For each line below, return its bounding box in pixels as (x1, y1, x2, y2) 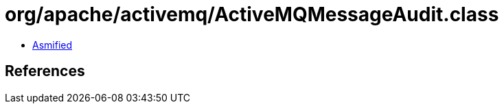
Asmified (32, 38, 73, 51)
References (5, 62, 85, 80)
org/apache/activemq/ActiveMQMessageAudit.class (5, 3, 499, 26)
